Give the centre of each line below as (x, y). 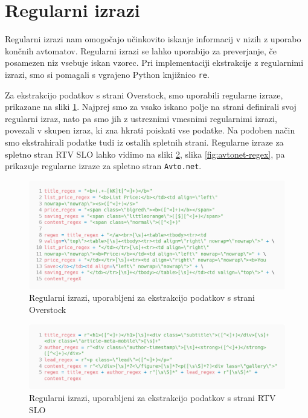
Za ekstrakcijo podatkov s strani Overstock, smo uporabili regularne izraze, (144, 95)
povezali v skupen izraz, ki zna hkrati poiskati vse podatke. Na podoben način (150, 130)
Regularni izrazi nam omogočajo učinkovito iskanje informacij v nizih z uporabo (153, 39)
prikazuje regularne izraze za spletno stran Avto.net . (103, 166)
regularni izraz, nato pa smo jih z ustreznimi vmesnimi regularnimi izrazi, (141, 118)
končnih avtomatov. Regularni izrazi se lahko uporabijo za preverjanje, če (141, 50)
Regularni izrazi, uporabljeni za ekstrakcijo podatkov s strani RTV (152, 397)
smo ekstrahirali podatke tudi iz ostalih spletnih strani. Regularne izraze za (144, 142)
